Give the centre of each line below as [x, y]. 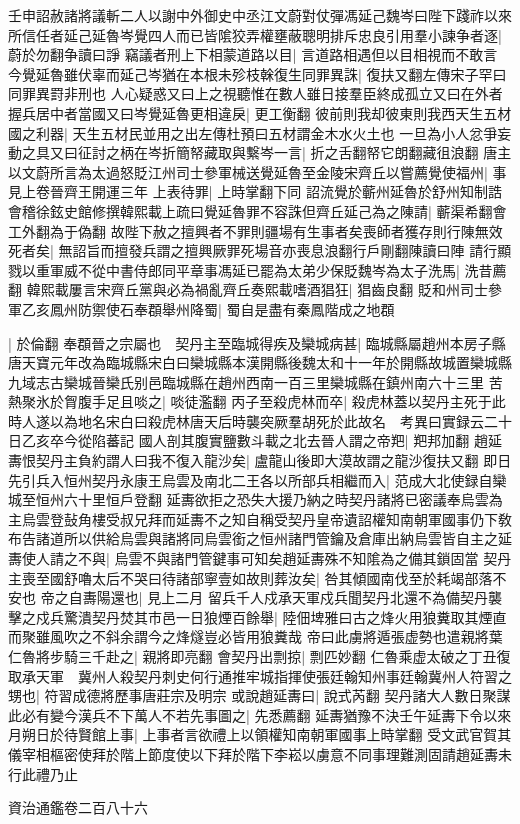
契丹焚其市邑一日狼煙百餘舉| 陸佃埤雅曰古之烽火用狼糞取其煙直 [299, 616]
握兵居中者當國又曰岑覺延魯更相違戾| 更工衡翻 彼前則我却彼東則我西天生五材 [260, 112]
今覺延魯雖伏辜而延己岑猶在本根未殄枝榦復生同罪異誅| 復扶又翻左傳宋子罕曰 [257, 73]
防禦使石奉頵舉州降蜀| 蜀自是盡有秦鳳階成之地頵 [236, 308]
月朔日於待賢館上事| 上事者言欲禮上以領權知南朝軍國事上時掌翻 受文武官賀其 [260, 734]
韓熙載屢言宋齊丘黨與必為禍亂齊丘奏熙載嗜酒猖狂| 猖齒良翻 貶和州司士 [257, 289]
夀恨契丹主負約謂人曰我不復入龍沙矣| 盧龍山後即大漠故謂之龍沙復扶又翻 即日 [260, 460]
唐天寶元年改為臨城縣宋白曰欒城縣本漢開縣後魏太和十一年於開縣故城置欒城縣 [260, 362]
